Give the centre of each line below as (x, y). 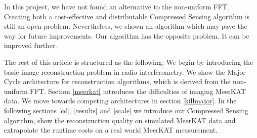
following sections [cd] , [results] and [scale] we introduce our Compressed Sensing (126, 110)
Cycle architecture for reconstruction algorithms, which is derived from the (117, 81)
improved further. (31, 45)
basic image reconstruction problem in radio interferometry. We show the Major (125, 71)
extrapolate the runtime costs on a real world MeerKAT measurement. (111, 130)
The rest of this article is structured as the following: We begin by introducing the (128, 62)
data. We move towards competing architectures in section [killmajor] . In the (120, 101)
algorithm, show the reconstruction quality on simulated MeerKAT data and (120, 120)
